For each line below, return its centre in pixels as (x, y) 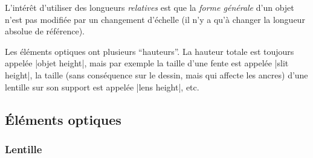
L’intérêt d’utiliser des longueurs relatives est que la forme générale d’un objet (150, 7)
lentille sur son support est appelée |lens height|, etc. (102, 87)
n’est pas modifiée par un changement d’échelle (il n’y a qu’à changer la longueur (155, 19)
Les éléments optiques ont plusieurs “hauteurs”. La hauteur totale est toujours (150, 51)
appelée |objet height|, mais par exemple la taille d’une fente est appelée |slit (147, 63)
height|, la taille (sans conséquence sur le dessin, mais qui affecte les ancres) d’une (156, 74)
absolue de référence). (45, 31)
